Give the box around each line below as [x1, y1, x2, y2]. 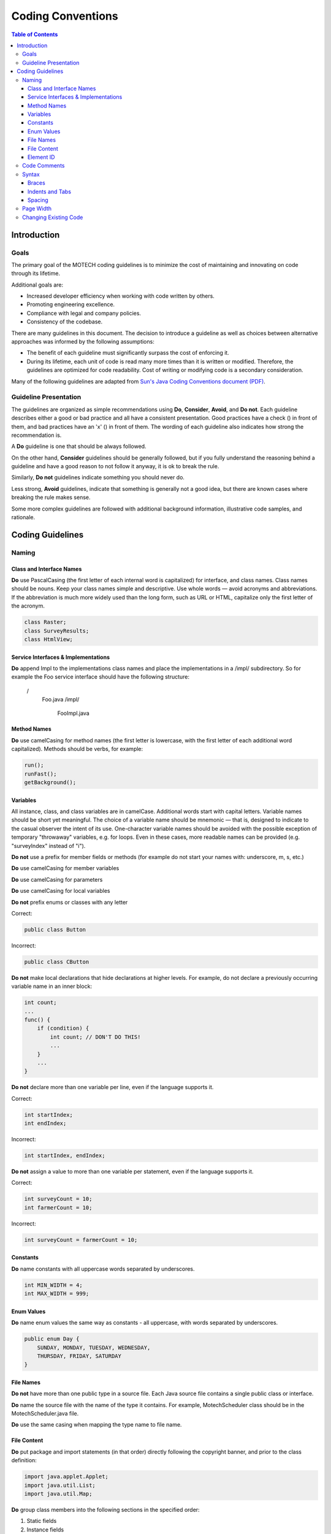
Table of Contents [11, 31, 58, 38]
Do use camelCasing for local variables [11, 887, 110, 895]
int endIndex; [24, 1120, 67, 1127]
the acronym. [11, 602, 45, 610]
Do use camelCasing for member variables [11, 865, 120, 872]
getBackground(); [24, 779, 77, 786]
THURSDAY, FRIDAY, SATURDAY [37, 1352, 122, 1359]
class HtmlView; [24, 636, 74, 642]
